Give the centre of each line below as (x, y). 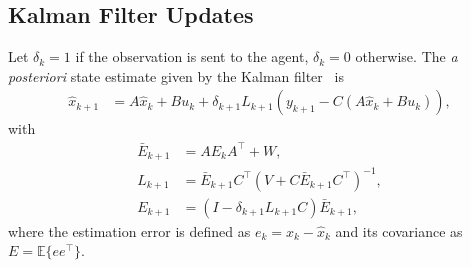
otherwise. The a (406, 56)
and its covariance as (399, 230)
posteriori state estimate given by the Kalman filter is (176, 75)
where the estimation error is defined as (129, 230)
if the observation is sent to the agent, (192, 56)
